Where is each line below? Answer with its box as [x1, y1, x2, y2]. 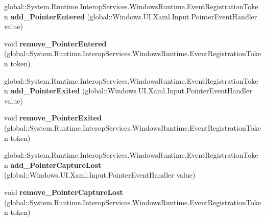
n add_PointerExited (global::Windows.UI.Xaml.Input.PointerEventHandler [4, 85, 252, 96]
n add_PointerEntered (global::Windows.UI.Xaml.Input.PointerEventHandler [4, 11, 257, 21]
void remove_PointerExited [4, 112, 102, 123]
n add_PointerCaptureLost [4, 159, 102, 170]
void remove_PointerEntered [4, 38, 107, 48]
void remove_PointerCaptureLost [4, 186, 123, 197]
